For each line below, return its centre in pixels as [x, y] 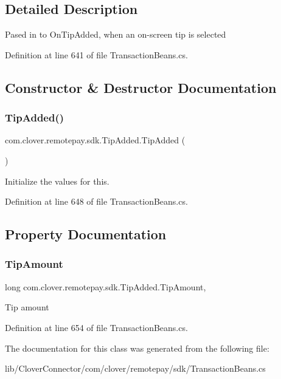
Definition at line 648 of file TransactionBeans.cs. [96, 201]
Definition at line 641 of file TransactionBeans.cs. [96, 54]
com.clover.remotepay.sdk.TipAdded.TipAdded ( [95, 140]
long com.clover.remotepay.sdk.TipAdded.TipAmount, [106, 286]
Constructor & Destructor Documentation [141, 87]
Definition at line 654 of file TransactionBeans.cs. [96, 327]
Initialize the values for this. [57, 181]
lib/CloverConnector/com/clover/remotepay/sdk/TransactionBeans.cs [135, 368]
